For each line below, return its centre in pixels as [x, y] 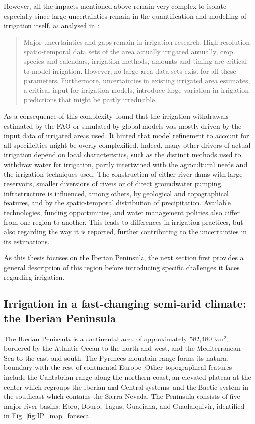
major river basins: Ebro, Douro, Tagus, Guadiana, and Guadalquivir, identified [124, 406]
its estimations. [27, 241]
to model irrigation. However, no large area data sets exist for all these [130, 71]
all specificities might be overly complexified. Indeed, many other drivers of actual [127, 145]
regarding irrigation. [34, 277]
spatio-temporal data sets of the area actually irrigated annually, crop [128, 51]
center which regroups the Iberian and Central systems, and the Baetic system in [126, 386]
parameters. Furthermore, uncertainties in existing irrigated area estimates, [137, 80]
